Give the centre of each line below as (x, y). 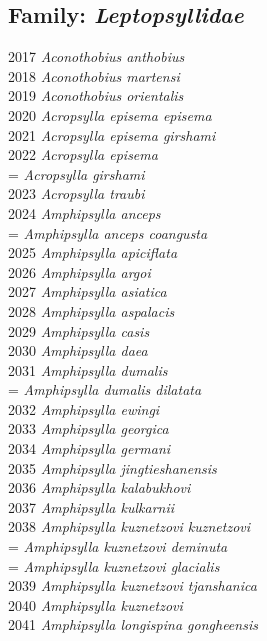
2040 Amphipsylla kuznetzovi (95, 604)
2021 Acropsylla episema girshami (112, 134)
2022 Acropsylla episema (83, 154)
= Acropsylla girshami (76, 173)
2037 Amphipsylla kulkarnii (91, 506)
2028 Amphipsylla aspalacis (91, 310)
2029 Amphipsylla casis (79, 330)
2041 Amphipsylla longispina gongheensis (133, 624)
